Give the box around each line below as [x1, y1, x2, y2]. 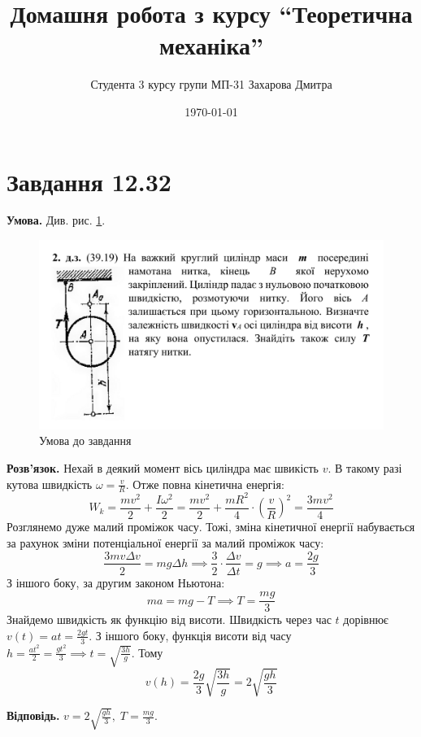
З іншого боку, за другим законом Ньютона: [7, 573, 225, 591]
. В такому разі [328, 459, 402, 476]
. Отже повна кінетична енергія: [125, 475, 284, 492]
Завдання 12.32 [7, 164, 171, 198]
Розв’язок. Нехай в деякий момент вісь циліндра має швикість [7, 459, 319, 476]
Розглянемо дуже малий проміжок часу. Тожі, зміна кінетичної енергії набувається [7, 518, 415, 535]
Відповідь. [7, 707, 60, 724]
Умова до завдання [39, 432, 132, 449]
